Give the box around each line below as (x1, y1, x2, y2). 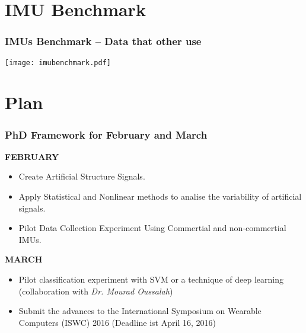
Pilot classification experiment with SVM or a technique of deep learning (18, 273, 283, 285)
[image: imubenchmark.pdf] (5, 58, 111, 67)
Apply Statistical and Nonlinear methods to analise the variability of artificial (18, 190, 302, 203)
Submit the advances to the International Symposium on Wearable (18, 305, 262, 317)
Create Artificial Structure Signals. (18, 170, 145, 182)
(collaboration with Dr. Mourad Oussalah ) (18, 284, 173, 297)
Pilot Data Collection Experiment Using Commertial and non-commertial (18, 222, 286, 234)
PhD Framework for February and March (5, 127, 208, 142)
